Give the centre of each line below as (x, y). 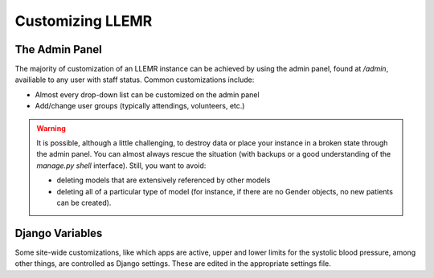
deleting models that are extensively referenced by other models (164, 180)
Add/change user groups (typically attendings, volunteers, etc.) (140, 106)
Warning (51, 128)
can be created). (84, 202)
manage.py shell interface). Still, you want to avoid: (121, 166)
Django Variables (59, 233)
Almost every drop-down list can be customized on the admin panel (147, 94)
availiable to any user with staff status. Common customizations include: (135, 80)
